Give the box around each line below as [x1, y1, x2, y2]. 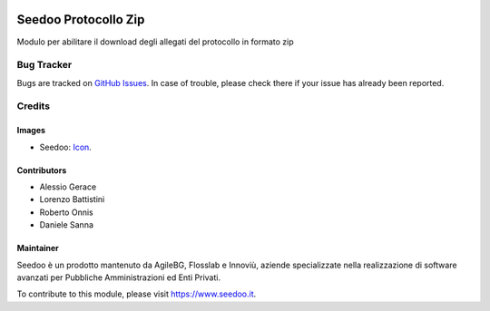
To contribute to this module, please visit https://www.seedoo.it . [16, 288, 257, 299]
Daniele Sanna [39, 219, 94, 230]
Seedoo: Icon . [39, 141, 93, 152]
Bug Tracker [16, 59, 73, 72]
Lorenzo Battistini [39, 194, 105, 205]
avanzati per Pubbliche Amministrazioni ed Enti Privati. [16, 272, 221, 283]
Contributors [16, 164, 67, 176]
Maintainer [16, 243, 59, 254]
